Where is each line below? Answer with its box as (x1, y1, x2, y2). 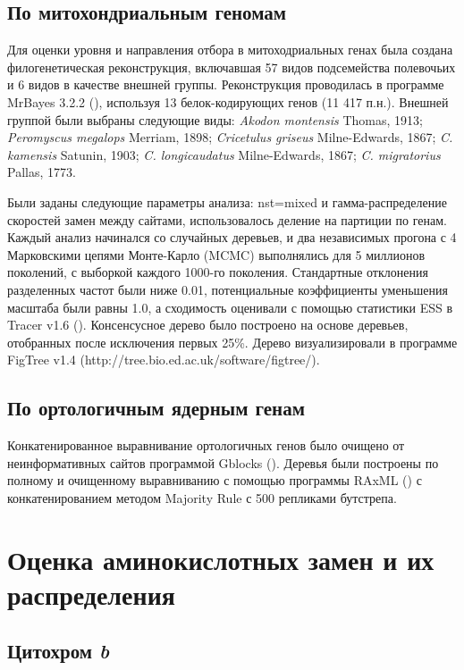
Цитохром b (7, 637, 110, 665)
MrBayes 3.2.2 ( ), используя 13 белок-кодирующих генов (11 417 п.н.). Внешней (7, 92, 449, 111)
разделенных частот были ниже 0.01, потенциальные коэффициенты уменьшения (7, 280, 448, 298)
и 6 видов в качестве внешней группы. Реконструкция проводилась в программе (7, 75, 444, 94)
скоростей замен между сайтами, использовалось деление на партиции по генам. (7, 210, 447, 229)
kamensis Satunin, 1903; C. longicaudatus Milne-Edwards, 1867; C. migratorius (7, 145, 441, 163)
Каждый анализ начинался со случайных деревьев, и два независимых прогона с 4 (7, 228, 457, 247)
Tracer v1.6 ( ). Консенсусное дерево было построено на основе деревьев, (7, 315, 409, 334)
